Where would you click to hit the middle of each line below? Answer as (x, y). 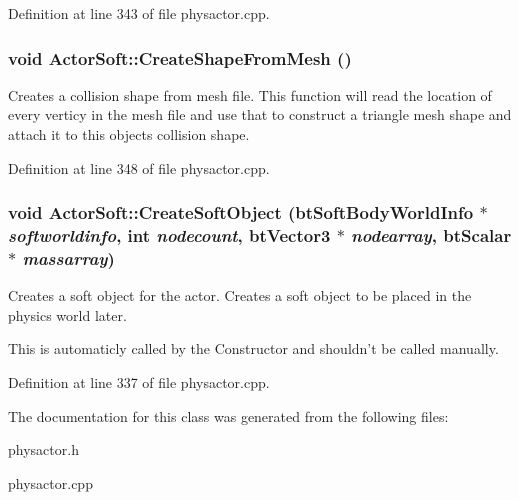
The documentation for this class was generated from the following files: (228, 415)
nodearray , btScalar (431, 235)
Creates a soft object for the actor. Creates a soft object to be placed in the (240, 295)
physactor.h (43, 449)
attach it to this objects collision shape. (129, 134)
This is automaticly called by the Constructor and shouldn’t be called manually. (253, 348)
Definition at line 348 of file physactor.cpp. (139, 167)
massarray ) (68, 257)
